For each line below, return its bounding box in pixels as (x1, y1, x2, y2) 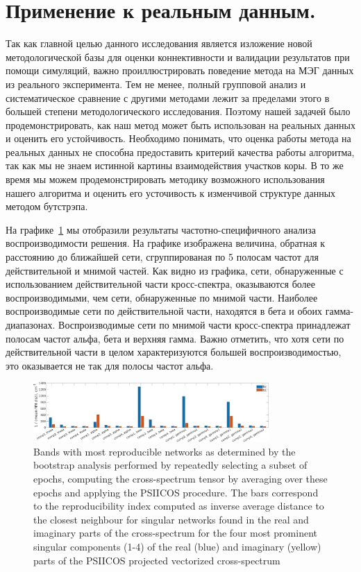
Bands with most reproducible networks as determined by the (33, 444, 296, 458)
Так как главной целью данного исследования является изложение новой (6, 36, 312, 51)
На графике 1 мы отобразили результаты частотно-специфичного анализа (6, 222, 317, 236)
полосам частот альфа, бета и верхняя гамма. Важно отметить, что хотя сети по (6, 331, 344, 345)
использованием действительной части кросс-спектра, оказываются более (6, 277, 315, 291)
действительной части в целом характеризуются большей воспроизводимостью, (6, 345, 342, 359)
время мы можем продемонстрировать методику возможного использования (6, 172, 325, 187)
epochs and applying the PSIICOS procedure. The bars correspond (33, 485, 319, 499)
